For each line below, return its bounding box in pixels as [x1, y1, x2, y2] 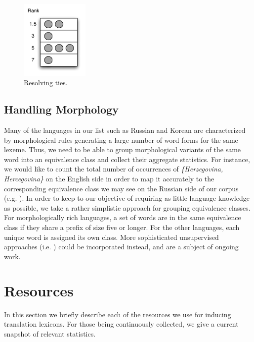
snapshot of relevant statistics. [4, 328, 96, 339]
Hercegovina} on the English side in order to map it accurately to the [4, 173, 214, 184]
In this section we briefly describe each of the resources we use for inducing [4, 309, 231, 319]
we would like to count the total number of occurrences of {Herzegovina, [4, 164, 223, 174]
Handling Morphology [4, 102, 119, 117]
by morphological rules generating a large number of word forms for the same [4, 134, 238, 145]
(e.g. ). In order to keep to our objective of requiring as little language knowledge [4, 193, 250, 203]
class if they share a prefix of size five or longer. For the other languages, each [4, 222, 240, 232]
